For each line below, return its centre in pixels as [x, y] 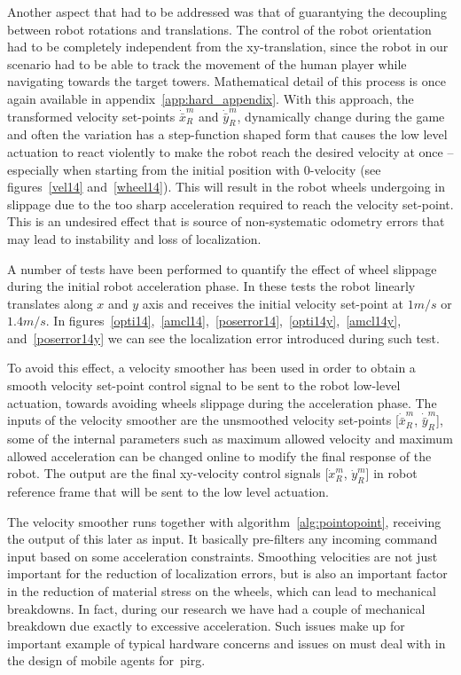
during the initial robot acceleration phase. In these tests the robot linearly [211, 286]
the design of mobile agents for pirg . [106, 660]
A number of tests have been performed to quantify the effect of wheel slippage [222, 268]
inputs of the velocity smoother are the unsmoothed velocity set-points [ [203, 420]
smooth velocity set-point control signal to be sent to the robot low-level [204, 385]
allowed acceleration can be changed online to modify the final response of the [219, 455]
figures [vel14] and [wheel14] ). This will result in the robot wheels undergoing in [227, 187]
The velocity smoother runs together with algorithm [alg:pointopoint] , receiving [224, 521]
